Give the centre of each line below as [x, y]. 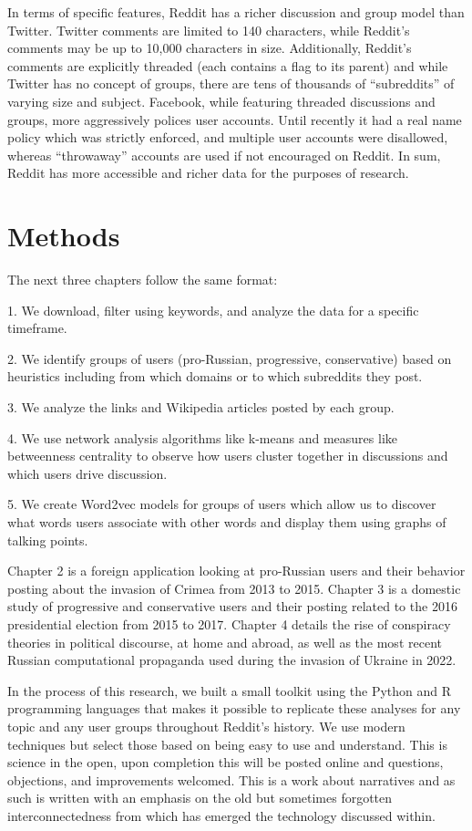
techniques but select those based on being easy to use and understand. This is [227, 744]
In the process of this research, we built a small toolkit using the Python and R [230, 690]
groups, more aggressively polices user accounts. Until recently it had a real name [235, 119]
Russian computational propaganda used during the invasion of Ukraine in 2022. [232, 660]
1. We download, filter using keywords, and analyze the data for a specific [213, 310]
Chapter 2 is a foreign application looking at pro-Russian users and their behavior [236, 571]
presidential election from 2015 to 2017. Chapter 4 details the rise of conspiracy [229, 623]
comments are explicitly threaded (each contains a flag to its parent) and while [228, 65]
